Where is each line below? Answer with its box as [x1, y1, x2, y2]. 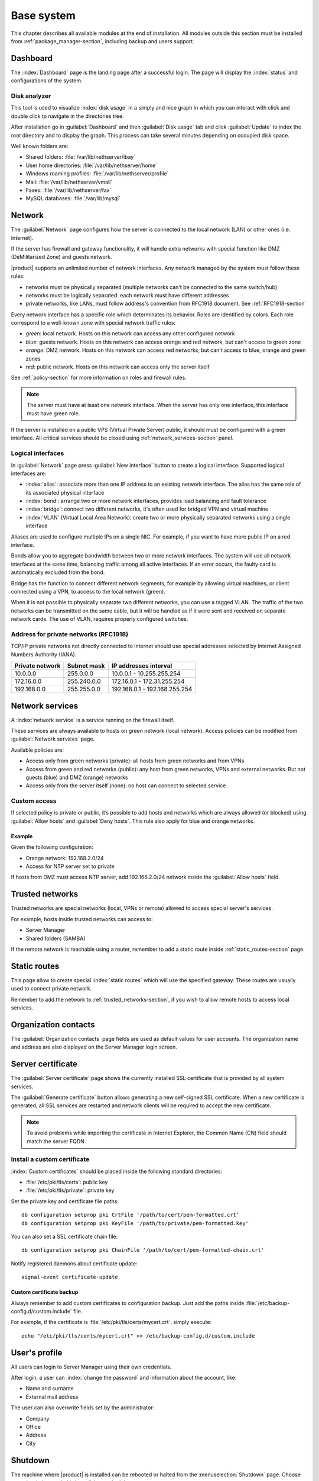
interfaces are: [11, 470, 47, 477]
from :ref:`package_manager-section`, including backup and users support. [11, 37, 194, 44]
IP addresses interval [111, 662, 172, 670]
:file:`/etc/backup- [245, 1299, 290, 1306]
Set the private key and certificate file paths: [11, 1197, 119, 1205]
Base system [11, 9, 76, 22]
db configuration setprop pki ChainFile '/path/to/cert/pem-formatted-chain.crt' [21, 1247, 265, 1254]
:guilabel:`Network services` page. [11, 735, 95, 743]
